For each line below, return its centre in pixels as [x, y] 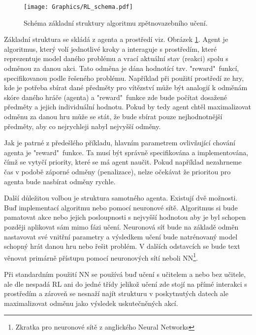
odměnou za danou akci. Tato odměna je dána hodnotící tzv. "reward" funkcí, [122, 68]
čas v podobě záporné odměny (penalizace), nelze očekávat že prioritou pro [117, 171]
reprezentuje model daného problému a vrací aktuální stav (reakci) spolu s [116, 58]
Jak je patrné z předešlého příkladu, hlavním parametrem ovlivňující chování [120, 143]
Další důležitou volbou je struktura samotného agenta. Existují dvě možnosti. [121, 198]
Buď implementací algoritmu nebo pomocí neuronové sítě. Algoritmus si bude [121, 207]
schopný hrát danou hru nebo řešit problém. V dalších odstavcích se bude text [122, 246]
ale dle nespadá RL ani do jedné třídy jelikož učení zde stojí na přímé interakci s [126, 284]
